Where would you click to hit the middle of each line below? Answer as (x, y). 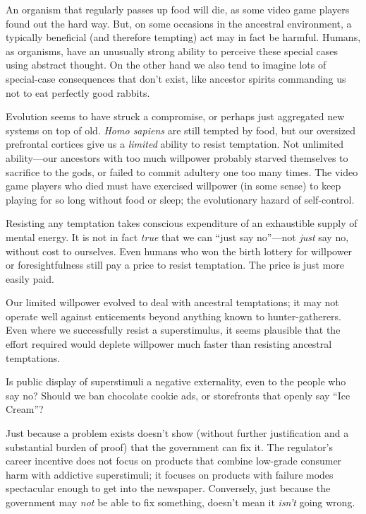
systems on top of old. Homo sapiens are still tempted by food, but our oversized (181, 130)
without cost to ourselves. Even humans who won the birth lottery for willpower (179, 251)
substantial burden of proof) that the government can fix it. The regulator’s (170, 446)
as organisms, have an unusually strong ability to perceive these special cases (172, 51)
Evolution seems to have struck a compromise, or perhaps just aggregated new (175, 116)
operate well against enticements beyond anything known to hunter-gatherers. (173, 316)
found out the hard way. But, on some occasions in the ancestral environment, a (179, 23)
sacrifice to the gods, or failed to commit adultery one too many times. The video (182, 171)
